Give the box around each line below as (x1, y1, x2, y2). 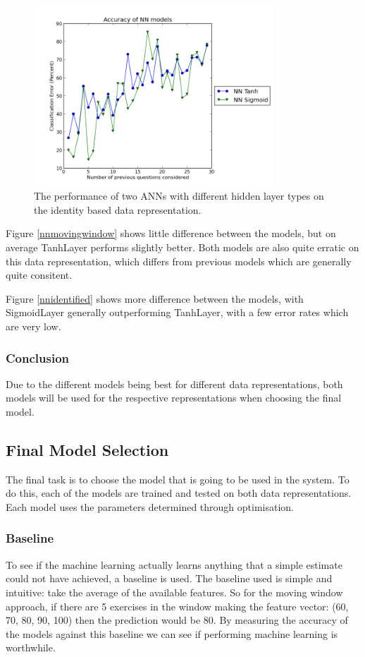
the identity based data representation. (34, 202, 202, 217)
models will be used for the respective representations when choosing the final (6, 390, 342, 405)
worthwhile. (6, 640, 56, 655)
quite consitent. (6, 267, 73, 282)
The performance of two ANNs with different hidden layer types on (34, 188, 324, 203)
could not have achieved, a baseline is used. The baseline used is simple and (6, 571, 333, 586)
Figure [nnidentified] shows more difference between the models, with (6, 291, 304, 306)
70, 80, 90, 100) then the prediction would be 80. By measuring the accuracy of (6, 613, 348, 627)
